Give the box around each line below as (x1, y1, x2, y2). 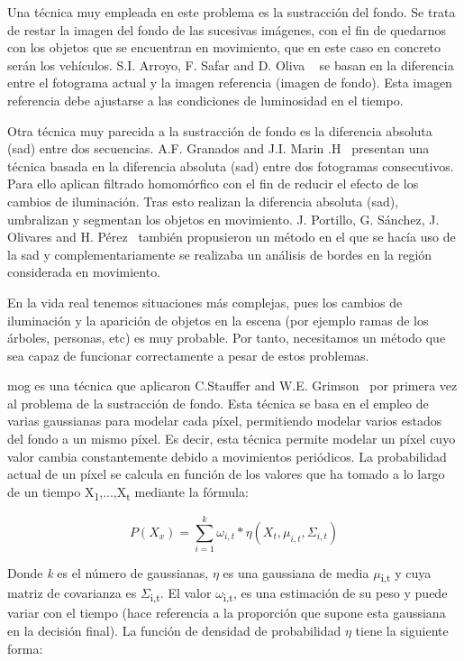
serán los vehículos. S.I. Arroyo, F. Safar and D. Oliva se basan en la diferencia (7, 55, 454, 74)
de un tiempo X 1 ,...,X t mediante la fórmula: (7, 482, 249, 503)
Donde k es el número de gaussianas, (7, 564, 209, 583)
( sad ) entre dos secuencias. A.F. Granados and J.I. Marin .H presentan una (7, 139, 430, 158)
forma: (7, 638, 43, 657)
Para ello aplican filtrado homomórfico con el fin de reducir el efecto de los (7, 174, 419, 193)
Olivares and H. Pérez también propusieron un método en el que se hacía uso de (7, 227, 456, 246)
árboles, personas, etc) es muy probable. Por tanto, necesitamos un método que (7, 328, 446, 347)
